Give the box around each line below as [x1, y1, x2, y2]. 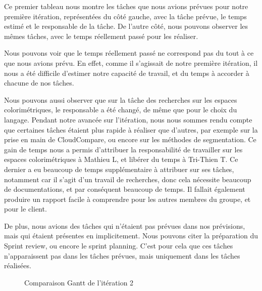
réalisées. [4, 260, 31, 271]
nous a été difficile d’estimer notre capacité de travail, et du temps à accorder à [4, 67, 249, 78]
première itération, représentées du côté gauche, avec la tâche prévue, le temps [4, 11, 247, 21]
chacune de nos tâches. [4, 77, 74, 88]
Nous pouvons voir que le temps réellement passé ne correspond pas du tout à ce [4, 48, 254, 58]
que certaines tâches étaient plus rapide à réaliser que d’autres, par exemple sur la [4, 124, 258, 135]
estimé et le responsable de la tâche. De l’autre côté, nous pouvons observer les [4, 21, 248, 31]
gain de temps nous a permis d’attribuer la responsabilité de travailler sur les [4, 144, 243, 154]
